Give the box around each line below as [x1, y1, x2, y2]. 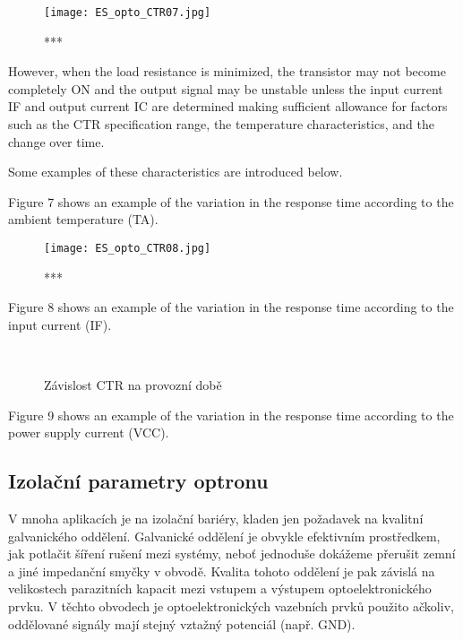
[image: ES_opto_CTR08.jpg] [44, 242, 211, 255]
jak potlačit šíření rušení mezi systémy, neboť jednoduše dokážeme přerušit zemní [8, 544, 456, 563]
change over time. [8, 132, 105, 151]
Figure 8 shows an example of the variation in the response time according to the [8, 298, 454, 316]
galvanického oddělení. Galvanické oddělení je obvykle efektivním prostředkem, [8, 526, 441, 545]
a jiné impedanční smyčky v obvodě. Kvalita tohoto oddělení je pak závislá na [8, 561, 435, 580]
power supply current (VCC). [8, 423, 169, 442]
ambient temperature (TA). [8, 210, 159, 229]
